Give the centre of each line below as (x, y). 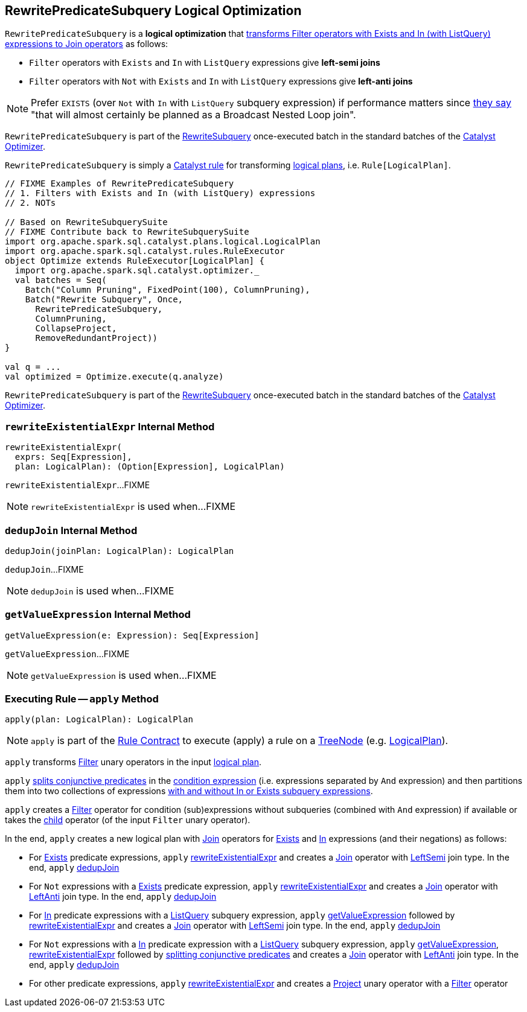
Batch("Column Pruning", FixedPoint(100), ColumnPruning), (168, 290)
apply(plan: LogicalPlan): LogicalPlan (99, 720)
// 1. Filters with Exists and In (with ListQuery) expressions (160, 193)
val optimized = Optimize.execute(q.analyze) (114, 377)
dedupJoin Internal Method (71, 530)
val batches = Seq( (61, 280)
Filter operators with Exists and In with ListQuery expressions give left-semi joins (205, 63)
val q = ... (33, 367)
